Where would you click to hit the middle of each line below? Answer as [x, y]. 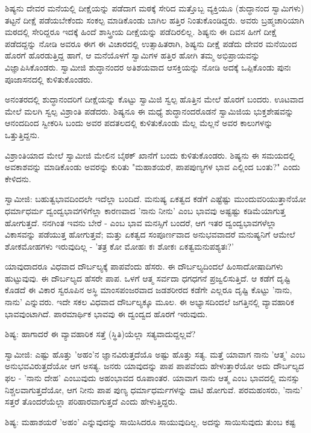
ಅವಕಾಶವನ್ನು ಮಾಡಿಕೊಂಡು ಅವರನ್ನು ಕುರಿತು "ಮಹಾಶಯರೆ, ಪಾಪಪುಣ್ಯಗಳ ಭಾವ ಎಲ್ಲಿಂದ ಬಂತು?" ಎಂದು [152, 167]
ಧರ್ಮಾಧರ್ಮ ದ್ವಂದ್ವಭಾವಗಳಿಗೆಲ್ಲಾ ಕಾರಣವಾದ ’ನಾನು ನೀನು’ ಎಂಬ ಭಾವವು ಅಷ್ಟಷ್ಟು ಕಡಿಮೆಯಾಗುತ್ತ [145, 210]
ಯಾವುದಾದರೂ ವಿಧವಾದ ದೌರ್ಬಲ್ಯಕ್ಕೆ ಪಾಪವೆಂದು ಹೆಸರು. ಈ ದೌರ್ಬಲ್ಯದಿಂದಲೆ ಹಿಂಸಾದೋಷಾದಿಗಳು [144, 266]
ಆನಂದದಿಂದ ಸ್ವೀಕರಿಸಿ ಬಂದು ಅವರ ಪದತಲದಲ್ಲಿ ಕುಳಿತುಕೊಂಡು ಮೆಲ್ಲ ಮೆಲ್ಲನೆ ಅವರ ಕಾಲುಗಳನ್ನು [139, 123]
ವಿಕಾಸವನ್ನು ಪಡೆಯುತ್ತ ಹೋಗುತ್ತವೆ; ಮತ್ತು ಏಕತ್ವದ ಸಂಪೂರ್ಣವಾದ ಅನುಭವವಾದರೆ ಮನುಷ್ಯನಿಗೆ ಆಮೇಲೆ [150, 234]
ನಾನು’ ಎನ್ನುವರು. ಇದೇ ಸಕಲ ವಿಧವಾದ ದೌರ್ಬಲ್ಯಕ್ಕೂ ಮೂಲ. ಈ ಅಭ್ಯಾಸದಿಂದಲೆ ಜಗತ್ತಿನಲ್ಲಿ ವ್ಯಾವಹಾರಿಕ [149, 302]
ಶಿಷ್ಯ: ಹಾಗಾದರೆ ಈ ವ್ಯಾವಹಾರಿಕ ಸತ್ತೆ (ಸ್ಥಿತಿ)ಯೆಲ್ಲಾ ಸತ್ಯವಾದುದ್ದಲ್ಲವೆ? [100, 334]
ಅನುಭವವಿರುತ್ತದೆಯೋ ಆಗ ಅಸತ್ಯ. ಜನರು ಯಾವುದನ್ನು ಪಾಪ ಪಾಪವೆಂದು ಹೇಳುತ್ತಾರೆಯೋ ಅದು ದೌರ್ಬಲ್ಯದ [155, 366]
